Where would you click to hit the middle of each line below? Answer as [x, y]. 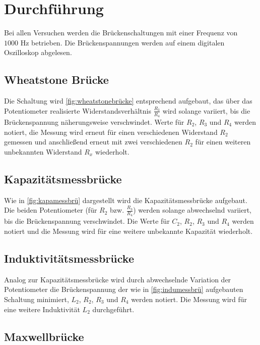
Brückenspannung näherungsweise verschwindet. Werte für [94, 121]
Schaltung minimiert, [37, 299]
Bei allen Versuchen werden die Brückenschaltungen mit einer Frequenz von [121, 33]
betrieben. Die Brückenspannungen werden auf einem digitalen [128, 42]
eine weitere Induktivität [42, 309]
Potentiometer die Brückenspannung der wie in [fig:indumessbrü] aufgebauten [124, 289]
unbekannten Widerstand [43, 151]
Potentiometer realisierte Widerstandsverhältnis [78, 110]
